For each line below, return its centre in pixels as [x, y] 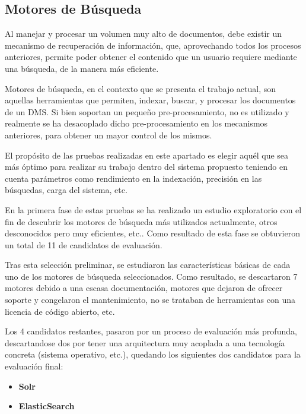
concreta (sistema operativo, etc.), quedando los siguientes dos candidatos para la [153, 354]
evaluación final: [34, 366]
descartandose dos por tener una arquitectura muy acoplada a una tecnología [145, 342]
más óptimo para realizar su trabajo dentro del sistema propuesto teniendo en [146, 167]
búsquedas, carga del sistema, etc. [66, 190]
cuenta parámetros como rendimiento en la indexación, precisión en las [133, 178]
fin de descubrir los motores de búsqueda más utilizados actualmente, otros [141, 221]
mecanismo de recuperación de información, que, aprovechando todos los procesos [153, 45]
